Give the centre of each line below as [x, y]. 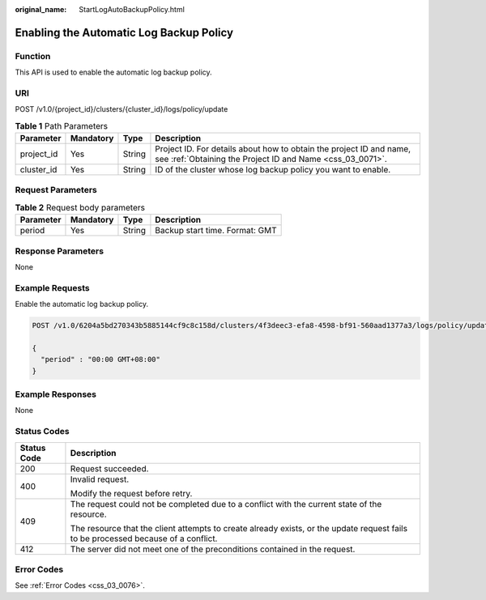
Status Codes [42, 432]
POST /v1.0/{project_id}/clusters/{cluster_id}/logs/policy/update [122, 109]
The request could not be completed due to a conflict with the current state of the [226, 504]
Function [33, 56]
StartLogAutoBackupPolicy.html [132, 9]
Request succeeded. [109, 468]
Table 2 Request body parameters [80, 208]
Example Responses [56, 394]
